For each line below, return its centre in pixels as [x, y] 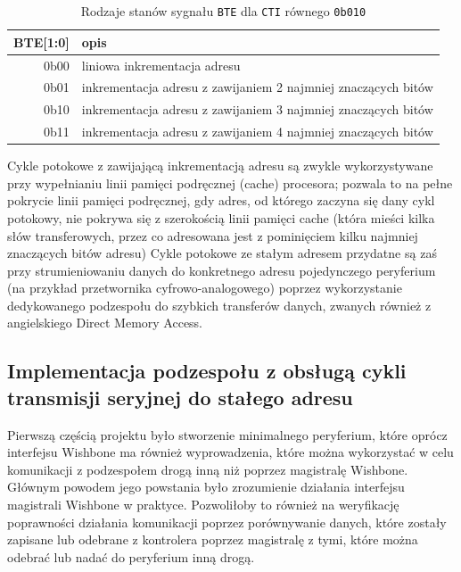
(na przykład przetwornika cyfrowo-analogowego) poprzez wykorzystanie [205, 288]
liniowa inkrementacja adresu [161, 65]
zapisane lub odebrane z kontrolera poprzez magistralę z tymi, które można [213, 539]
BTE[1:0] [41, 41]
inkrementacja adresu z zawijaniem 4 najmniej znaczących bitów [257, 132]
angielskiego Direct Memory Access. [105, 323]
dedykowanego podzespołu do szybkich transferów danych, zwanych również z [219, 305]
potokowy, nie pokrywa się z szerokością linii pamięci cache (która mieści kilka [221, 217]
